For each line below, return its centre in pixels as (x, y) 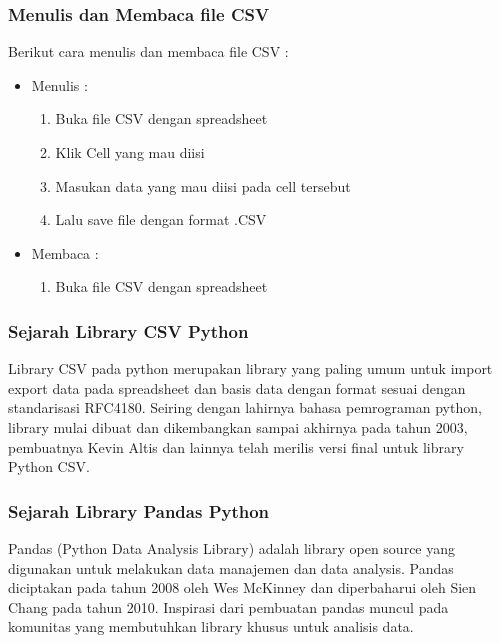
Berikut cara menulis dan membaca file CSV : (148, 51)
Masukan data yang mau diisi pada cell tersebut (203, 185)
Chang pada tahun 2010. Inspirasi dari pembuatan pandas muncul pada (228, 606)
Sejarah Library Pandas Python (139, 510)
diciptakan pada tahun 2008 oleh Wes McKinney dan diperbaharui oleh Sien (242, 587)
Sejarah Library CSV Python (128, 330)
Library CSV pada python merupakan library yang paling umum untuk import (250, 368)
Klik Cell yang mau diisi (130, 152)
